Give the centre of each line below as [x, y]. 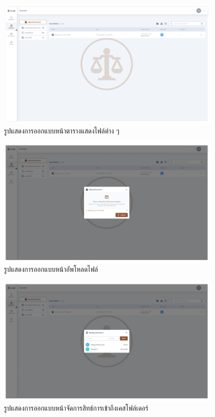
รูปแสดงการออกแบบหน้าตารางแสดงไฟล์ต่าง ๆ [62, 130]
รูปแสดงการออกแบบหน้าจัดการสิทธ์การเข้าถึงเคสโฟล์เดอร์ [76, 407]
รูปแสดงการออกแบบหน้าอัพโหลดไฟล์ [51, 269]
